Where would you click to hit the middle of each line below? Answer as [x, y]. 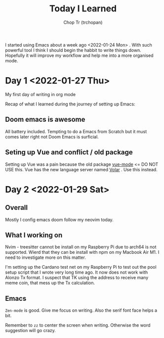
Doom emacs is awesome [45, 120]
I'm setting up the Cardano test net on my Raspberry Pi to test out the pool [81, 267]
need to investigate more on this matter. [46, 257]
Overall [17, 208]
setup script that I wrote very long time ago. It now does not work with [77, 272]
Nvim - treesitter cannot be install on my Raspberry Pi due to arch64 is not [81, 247]
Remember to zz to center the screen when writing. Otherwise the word [78, 325]
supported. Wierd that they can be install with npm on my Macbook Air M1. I [82, 252]
